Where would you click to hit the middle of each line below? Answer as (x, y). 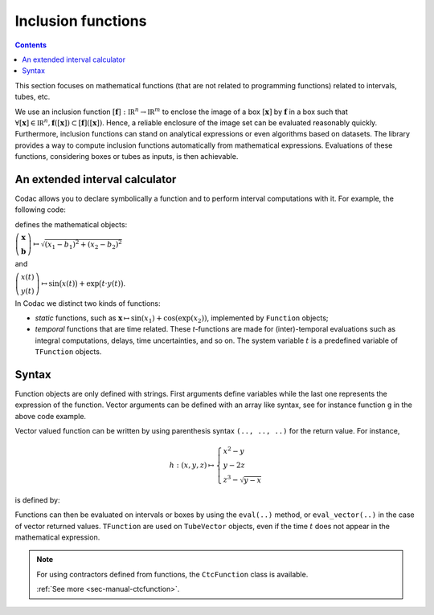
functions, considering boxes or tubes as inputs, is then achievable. (127, 157)
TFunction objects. (68, 352)
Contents (31, 45)
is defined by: (37, 500)
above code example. (51, 416)
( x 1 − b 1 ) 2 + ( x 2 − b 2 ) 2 (83, 244)
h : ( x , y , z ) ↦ (192, 465)
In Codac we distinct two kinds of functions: (88, 303)
